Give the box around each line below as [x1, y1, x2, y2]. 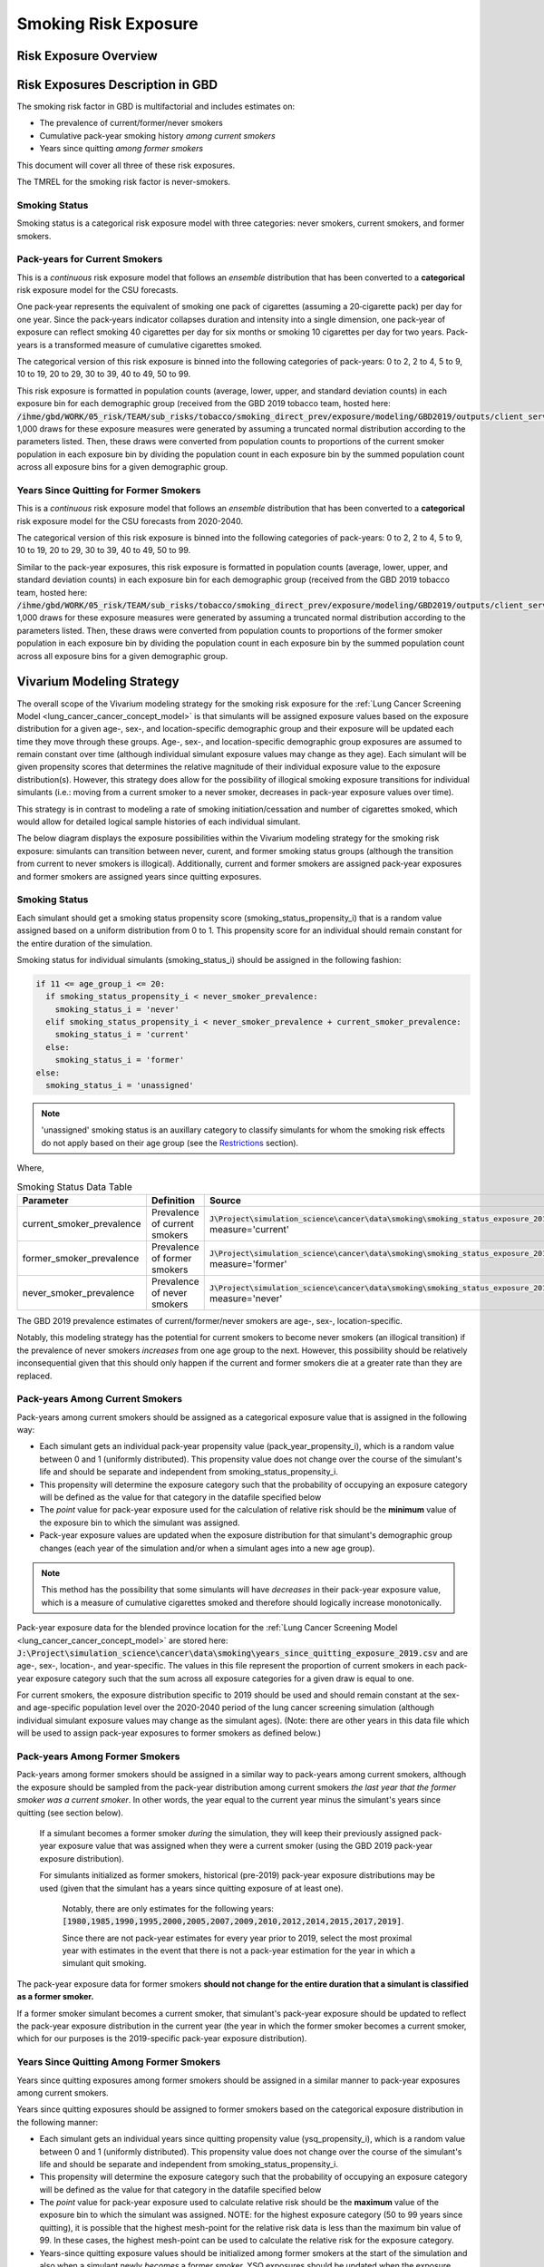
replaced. [16, 1370, 53, 1381]
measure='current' [209, 1222, 289, 1235]
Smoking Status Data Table [16, 1180, 132, 1192]
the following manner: [16, 2116, 99, 2127]
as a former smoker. [16, 1991, 94, 2002]
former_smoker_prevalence [22, 1251, 140, 1264]
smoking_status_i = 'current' [54, 1029, 189, 1040]
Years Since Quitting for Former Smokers [16, 483, 201, 496]
